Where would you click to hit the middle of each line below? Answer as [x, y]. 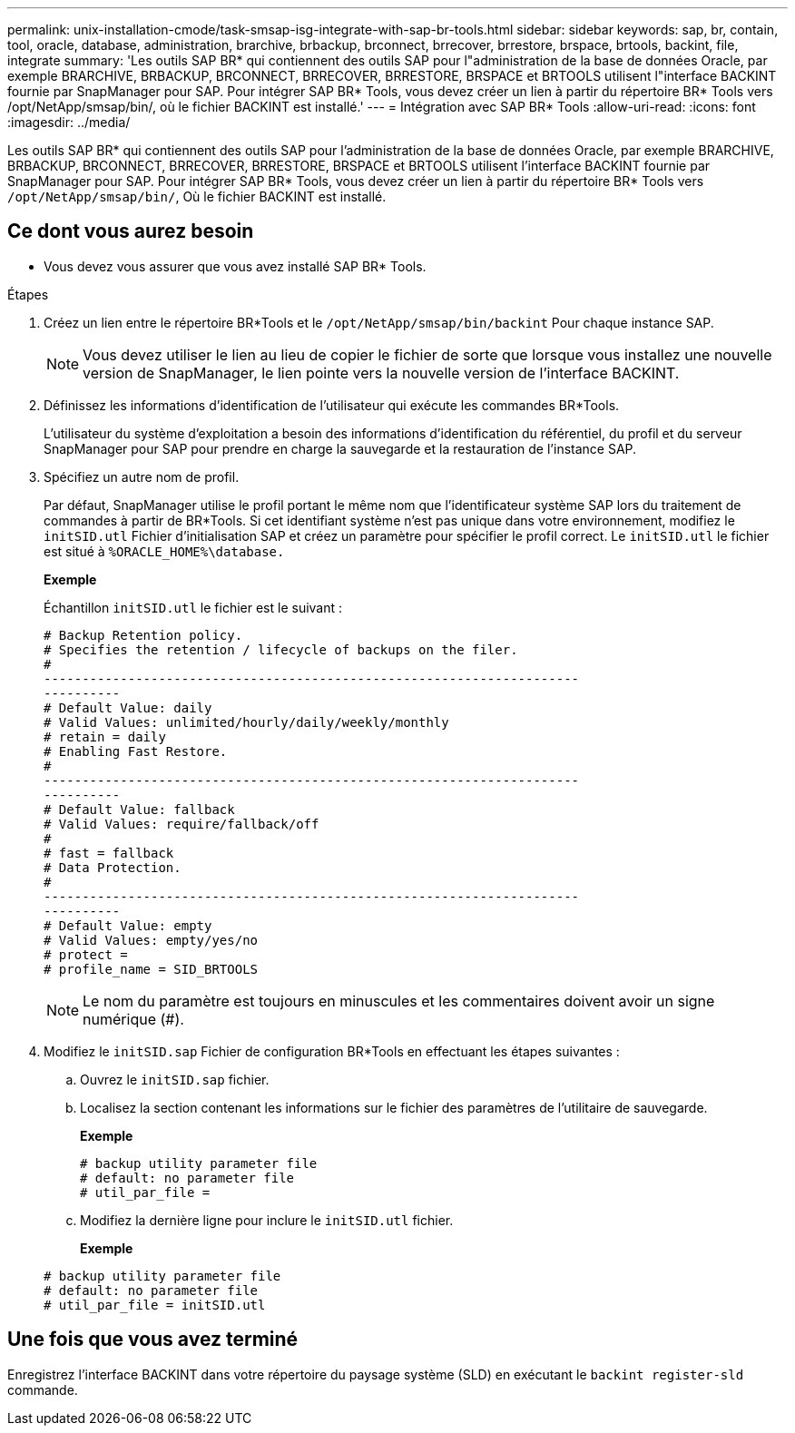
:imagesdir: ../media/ [69, 122]
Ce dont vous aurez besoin [131, 231]
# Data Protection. [113, 867]
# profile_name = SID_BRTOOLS [151, 969]
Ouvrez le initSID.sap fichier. [175, 1079]
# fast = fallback [109, 853]
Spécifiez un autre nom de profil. [142, 476]
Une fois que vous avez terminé [153, 1340]
